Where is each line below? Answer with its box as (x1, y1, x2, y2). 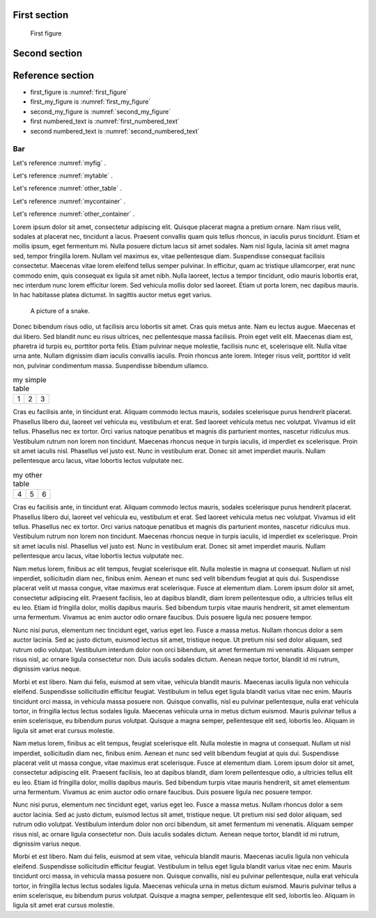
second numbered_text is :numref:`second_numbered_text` (30, 127, 200, 135)
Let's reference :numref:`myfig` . (13, 159, 107, 167)
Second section (13, 47, 83, 59)
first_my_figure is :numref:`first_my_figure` (30, 97, 151, 106)
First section (13, 9, 69, 21)
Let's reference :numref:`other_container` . (13, 209, 135, 219)
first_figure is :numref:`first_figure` (30, 88, 129, 96)
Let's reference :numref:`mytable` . (13, 171, 113, 180)
